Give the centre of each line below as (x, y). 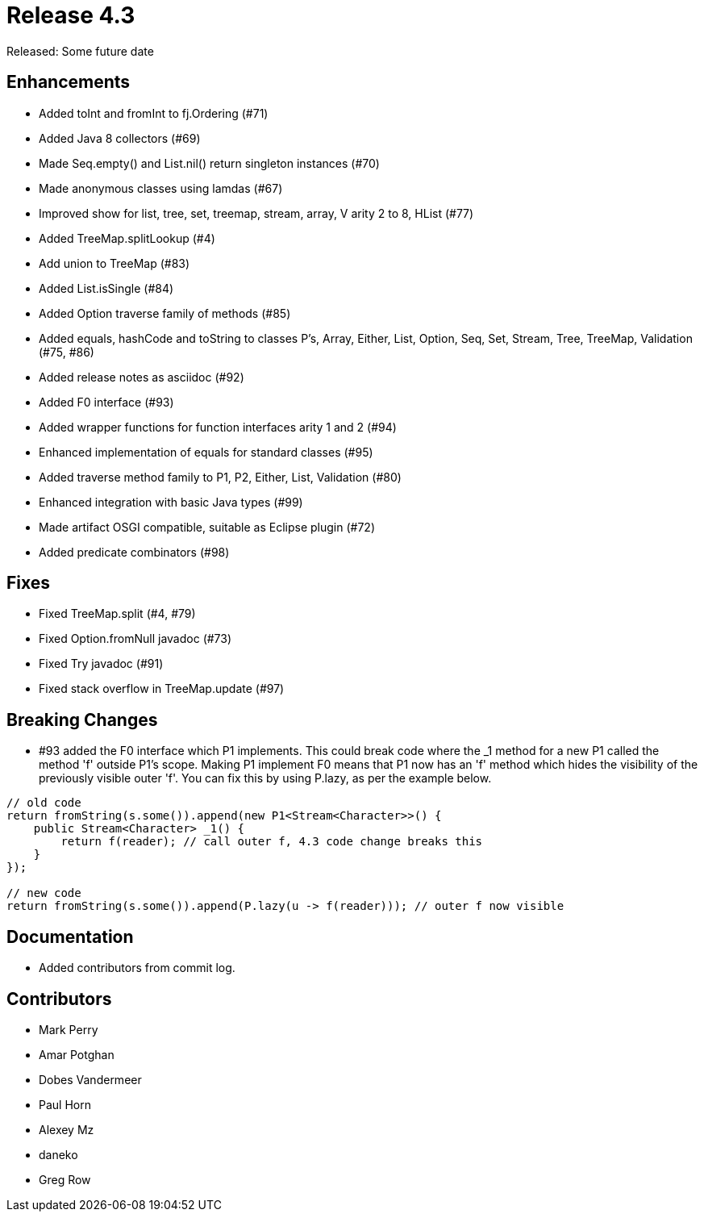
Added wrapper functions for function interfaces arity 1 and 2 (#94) (218, 427)
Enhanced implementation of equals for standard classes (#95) (206, 452)
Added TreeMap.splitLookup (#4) (127, 238)
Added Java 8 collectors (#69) (120, 138)
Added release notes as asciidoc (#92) (142, 377)
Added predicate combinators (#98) (134, 552)
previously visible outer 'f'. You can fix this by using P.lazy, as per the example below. (265, 778)
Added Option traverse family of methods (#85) (165, 313)
